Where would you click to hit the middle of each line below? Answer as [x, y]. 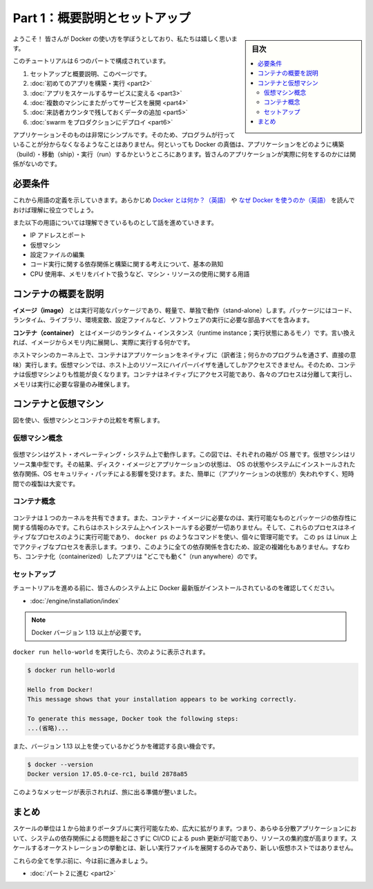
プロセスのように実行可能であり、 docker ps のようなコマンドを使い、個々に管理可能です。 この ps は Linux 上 [197, 537]
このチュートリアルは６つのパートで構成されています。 [91, 61]
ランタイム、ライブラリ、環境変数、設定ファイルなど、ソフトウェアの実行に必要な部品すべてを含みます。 [163, 320]
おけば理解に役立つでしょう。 [55, 210]
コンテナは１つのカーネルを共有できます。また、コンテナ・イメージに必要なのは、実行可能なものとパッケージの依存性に [185, 517]
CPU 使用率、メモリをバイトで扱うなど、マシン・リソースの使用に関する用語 [140, 274]
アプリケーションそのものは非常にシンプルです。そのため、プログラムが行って [124, 135]
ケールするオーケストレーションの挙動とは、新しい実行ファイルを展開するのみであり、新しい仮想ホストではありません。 [185, 848]
